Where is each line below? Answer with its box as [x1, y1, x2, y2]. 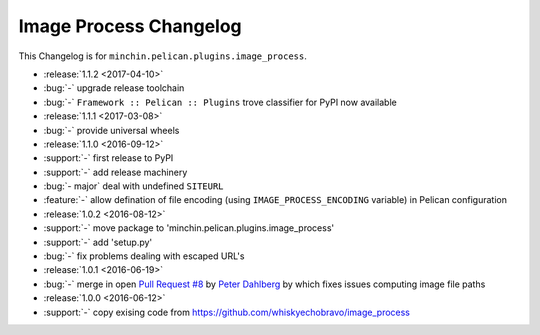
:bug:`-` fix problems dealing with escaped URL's [43, 250, 245, 262]
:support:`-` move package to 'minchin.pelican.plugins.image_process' [43, 222, 335, 234]
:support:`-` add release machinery [43, 166, 188, 178]
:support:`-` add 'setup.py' [43, 236, 153, 248]
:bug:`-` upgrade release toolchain [43, 82, 185, 94]
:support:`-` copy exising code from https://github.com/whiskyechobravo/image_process [43, 306, 410, 318]
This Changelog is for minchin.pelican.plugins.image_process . [18, 50, 307, 62]
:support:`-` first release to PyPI [43, 152, 174, 164]
